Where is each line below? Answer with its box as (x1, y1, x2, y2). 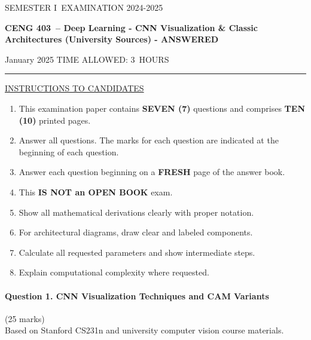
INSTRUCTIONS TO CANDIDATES (5, 82, 144, 94)
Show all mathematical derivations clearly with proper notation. (19, 206, 254, 218)
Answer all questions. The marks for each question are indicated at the (19, 134, 279, 146)
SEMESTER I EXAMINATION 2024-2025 (5, 1, 163, 13)
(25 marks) (5, 312, 45, 324)
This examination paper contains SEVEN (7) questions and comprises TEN (19, 102, 305, 114)
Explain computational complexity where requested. (19, 266, 209, 278)
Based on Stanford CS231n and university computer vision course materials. (5, 324, 284, 336)
